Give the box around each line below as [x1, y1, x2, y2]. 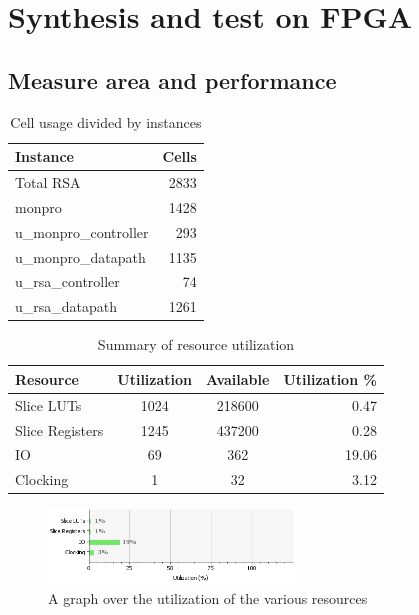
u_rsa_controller [15, 271, 120, 292]
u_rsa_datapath [15, 296, 118, 317]
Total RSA [15, 172, 81, 193]
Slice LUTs [15, 394, 82, 415]
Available [206, 368, 270, 389]
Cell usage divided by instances [10, 111, 202, 132]
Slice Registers [15, 419, 104, 440]
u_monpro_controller [15, 221, 149, 242]
